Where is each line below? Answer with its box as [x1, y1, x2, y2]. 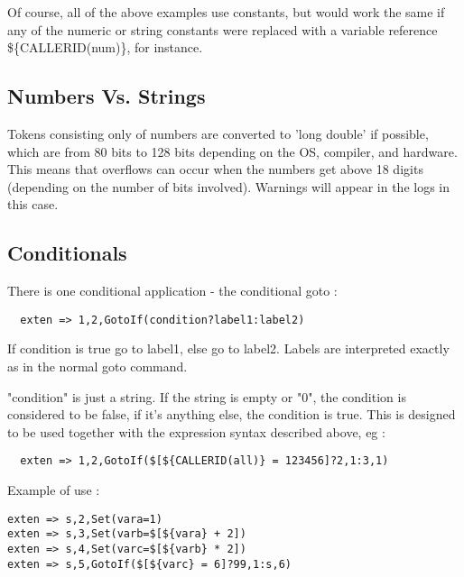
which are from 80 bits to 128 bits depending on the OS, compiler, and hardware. [7, 142, 458, 160]
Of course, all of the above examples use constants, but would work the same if [7, 3, 445, 21]
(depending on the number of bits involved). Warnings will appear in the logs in [7, 177, 450, 196]
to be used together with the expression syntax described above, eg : [7, 422, 385, 441]
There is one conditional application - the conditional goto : [7, 281, 338, 300]
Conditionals [7, 239, 127, 267]
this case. [7, 195, 59, 214]
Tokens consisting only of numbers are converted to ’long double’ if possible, [7, 124, 429, 142]
